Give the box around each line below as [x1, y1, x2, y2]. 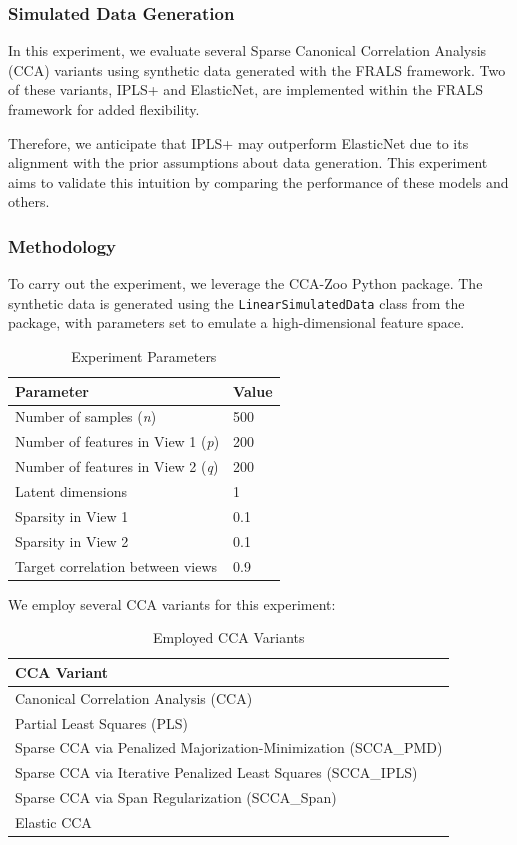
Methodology [8, 233, 117, 258]
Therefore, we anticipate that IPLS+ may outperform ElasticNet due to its [8, 132, 469, 153]
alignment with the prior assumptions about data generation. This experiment [8, 152, 488, 173]
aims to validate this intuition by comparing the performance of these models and [8, 171, 509, 192]
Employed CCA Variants [152, 627, 305, 648]
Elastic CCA [15, 811, 92, 832]
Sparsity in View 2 [15, 530, 129, 551]
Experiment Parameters [71, 346, 217, 367]
